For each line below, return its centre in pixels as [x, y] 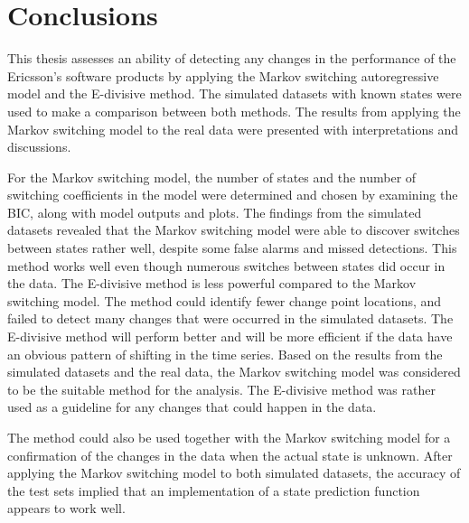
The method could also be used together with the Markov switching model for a [229, 437]
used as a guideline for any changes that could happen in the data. [192, 407]
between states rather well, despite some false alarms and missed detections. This [232, 248]
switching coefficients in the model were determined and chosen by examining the [233, 195]
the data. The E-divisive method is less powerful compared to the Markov [212, 283]
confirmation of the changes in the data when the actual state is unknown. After [230, 455]
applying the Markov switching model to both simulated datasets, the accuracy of [234, 473]
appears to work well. [66, 508]
